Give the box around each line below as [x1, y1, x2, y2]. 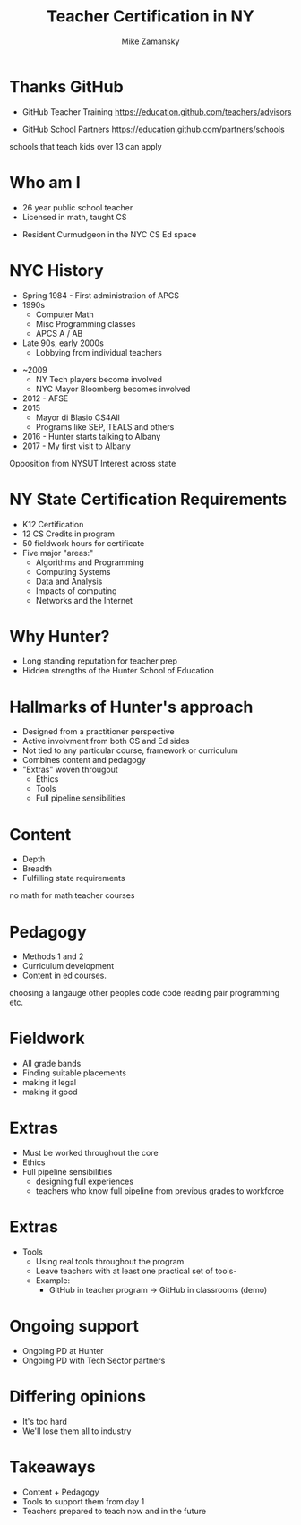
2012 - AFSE [21, 392, 69, 404]
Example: [35, 1275, 70, 1286]
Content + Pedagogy [21, 1486, 100, 1497]
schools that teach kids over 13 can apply [9, 141, 163, 151]
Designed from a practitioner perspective [21, 726, 175, 737]
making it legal [21, 1077, 77, 1088]
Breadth [21, 863, 52, 874]
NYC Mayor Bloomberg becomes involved [35, 383, 191, 394]
